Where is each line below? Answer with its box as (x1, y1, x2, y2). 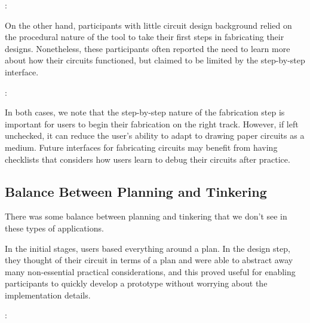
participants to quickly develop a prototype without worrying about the (5, 277, 268, 290)
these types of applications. (5, 221, 104, 234)
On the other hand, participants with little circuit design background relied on (5, 19, 292, 31)
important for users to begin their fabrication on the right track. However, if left (5, 117, 299, 130)
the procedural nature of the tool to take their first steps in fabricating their (5, 31, 284, 43)
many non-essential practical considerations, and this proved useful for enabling (5, 265, 296, 278)
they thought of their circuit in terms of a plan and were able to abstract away (5, 254, 293, 266)
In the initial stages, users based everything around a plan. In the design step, (5, 242, 290, 254)
